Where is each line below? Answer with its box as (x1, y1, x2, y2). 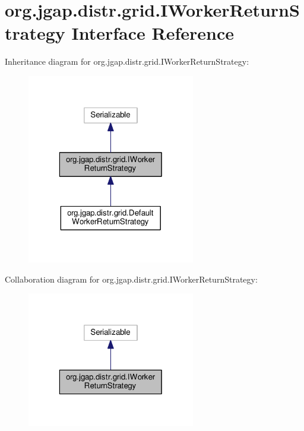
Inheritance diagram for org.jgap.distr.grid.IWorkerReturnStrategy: (5, 55, 249, 68)
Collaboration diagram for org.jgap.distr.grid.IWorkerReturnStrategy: (5, 272, 258, 285)
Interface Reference (71, 21, 235, 45)
